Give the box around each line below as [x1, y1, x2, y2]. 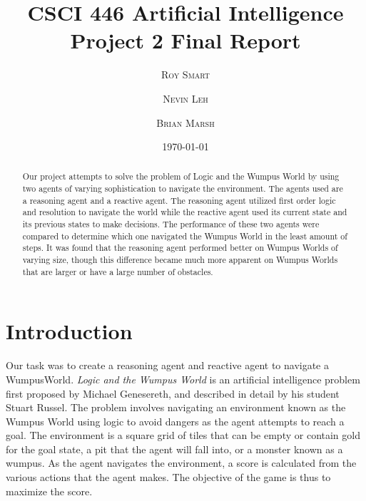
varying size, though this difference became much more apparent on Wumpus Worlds [22, 254, 338, 266]
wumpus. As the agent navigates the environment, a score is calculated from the [6, 455, 357, 470]
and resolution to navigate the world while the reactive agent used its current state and [22, 206, 347, 218]
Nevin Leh [163, 91, 208, 105]
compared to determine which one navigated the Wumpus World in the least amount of [22, 229, 347, 242]
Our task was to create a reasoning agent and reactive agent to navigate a [6, 358, 329, 373]
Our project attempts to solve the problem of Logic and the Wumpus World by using [22, 170, 340, 182]
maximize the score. [6, 483, 93, 498]
